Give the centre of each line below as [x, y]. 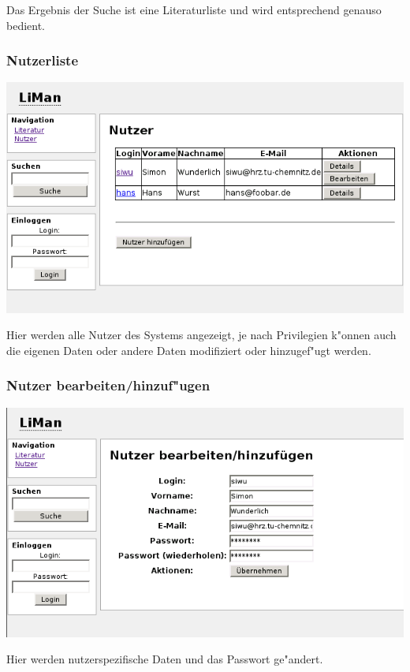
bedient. [26, 25]
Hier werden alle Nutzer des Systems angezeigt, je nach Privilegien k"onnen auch [201, 335]
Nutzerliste [43, 60]
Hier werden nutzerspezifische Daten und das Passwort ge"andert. [165, 659]
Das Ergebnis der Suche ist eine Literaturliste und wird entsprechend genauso [194, 9]
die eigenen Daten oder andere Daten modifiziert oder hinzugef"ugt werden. [189, 350]
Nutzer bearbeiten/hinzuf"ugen [108, 385]
